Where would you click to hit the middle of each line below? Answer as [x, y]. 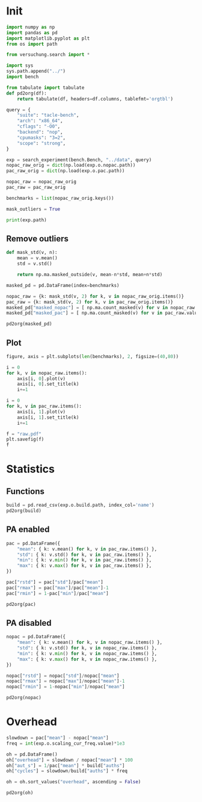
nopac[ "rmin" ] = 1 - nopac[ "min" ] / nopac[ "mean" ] [66, 687]
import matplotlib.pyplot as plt [48, 38]
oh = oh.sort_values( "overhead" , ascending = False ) [74, 782]
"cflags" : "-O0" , [39, 127]
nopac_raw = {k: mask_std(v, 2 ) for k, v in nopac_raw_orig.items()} [95, 296]
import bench [23, 77]
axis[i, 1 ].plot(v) [41, 412]
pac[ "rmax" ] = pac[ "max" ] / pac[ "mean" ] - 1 [58, 588]
